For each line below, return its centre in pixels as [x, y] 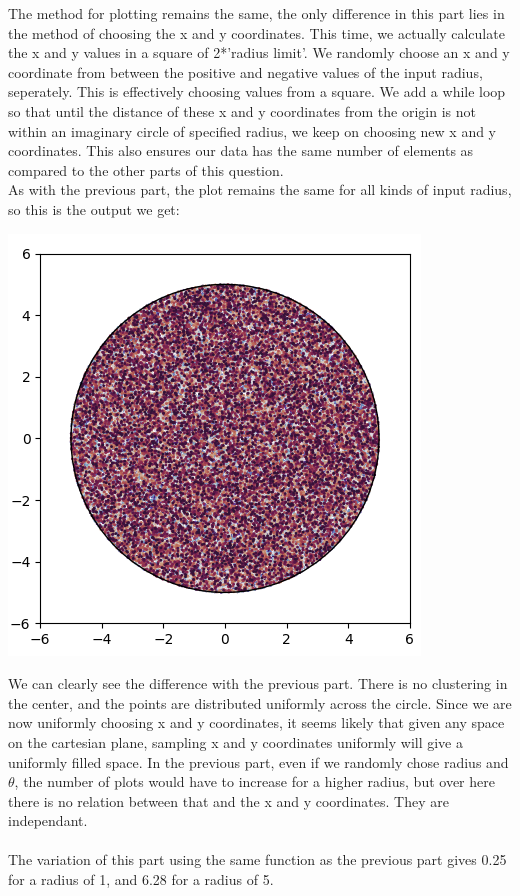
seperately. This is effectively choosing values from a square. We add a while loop [257, 91]
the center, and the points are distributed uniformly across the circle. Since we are [260, 702]
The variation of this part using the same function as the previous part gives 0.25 [257, 859]
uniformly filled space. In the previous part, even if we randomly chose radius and [258, 761]
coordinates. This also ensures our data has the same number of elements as [241, 150]
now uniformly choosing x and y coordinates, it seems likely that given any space [256, 722]
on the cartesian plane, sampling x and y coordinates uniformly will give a [235, 741]
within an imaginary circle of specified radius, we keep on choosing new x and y [252, 130]
